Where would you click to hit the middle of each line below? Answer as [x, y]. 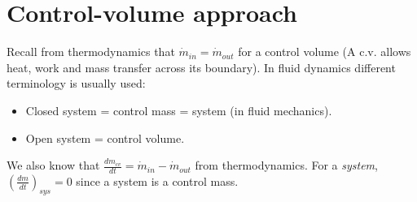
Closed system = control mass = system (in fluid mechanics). [179, 110]
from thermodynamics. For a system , [286, 165]
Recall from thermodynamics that [91, 52]
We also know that [53, 165]
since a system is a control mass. [157, 181]
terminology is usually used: [76, 83]
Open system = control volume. [105, 138]
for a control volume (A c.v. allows [325, 52]
